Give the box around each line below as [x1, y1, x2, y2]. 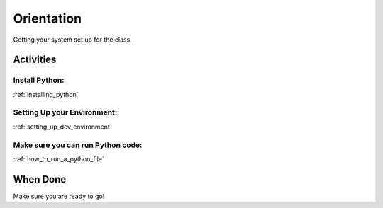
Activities [13, 54, 57, 66]
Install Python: [13, 75, 65, 85]
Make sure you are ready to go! [13, 192, 105, 200]
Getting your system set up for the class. [13, 35, 133, 44]
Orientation [13, 11, 82, 26]
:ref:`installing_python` [13, 90, 79, 98]
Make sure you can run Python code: [13, 140, 143, 150]
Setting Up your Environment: [13, 108, 118, 117]
